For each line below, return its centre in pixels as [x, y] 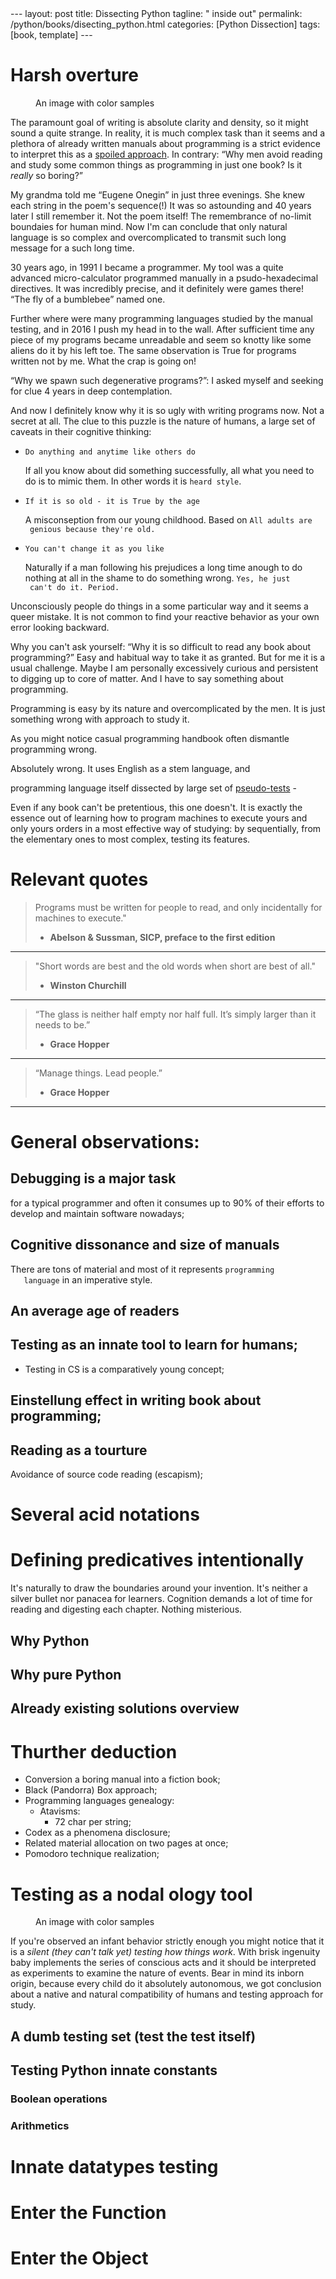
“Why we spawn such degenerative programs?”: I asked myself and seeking [167, 380]
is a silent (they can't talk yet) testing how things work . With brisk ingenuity [165, 1952]
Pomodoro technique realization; [92, 1854]
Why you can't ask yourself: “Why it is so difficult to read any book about [160, 646]
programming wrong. [54, 749]
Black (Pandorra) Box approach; [91, 1790]
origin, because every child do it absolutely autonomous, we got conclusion [166, 1984]
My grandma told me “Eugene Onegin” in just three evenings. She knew [157, 194]
